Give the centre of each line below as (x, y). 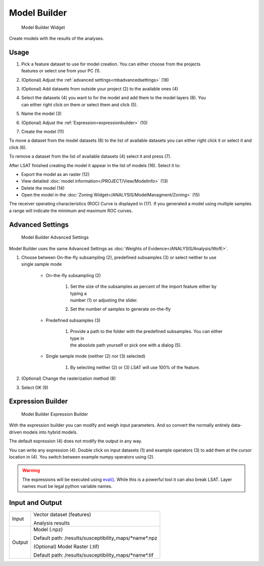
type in (77, 338)
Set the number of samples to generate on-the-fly (121, 309)
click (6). (18, 147)
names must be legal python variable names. (67, 486)
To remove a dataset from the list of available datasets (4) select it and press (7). (90, 156)
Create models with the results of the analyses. (56, 38)
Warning (31, 470)
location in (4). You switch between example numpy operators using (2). (82, 457)
